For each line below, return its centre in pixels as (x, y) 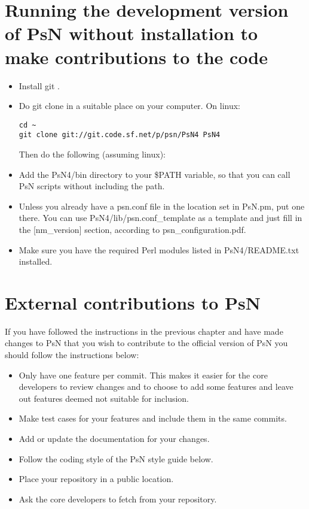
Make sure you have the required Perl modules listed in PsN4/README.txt (159, 249)
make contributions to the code (137, 57)
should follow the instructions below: (72, 355)
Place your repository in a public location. (96, 479)
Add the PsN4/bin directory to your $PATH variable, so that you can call (154, 174)
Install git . (39, 85)
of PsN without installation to (131, 33)
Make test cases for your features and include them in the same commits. (153, 418)
